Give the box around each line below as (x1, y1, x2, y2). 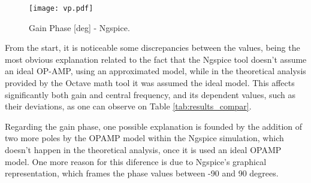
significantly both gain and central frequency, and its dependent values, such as (5, 88, 296, 100)
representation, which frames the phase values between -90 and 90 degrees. (5, 167, 279, 179)
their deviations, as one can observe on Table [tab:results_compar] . (5, 100, 252, 112)
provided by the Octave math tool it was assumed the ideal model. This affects (5, 77, 295, 89)
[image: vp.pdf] (29, 4, 93, 13)
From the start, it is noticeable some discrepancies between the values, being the (5, 41, 300, 54)
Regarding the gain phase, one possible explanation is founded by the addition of (5, 120, 303, 132)
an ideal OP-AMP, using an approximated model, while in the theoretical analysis (5, 65, 306, 77)
